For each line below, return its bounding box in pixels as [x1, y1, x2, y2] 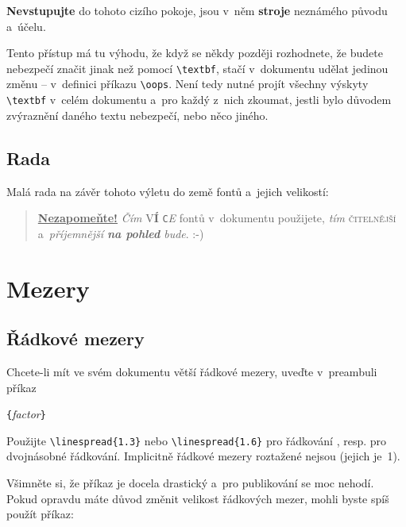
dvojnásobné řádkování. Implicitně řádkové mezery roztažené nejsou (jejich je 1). [6, 448, 400, 464]
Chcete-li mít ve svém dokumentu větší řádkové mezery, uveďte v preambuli [6, 363, 377, 379]
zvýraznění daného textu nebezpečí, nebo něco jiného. [6, 106, 269, 123]
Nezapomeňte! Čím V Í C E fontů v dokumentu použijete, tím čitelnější [37, 210, 396, 226]
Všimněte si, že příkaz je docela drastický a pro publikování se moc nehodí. [6, 475, 374, 491]
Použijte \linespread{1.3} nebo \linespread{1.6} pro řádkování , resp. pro [6, 432, 387, 448]
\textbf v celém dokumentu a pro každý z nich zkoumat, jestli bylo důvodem [6, 91, 392, 108]
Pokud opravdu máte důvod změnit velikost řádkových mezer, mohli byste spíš [6, 490, 389, 506]
